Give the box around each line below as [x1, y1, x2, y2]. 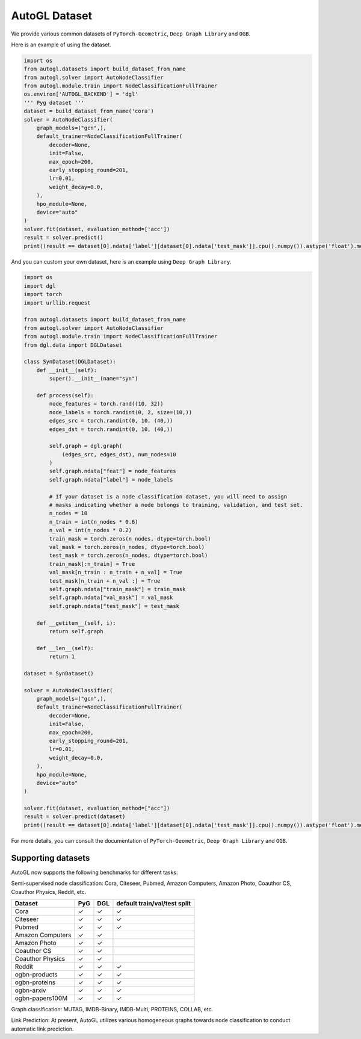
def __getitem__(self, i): [36, 619, 117, 626]
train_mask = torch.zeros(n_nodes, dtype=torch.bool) [49, 535, 211, 542]
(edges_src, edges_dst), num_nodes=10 [61, 451, 177, 457]
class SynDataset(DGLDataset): [23, 358, 117, 365]
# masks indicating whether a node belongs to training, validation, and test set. [49, 501, 303, 509]
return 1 [49, 653, 75, 660]
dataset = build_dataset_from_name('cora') [23, 108, 155, 114]
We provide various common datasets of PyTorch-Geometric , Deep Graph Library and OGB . [11, 30, 251, 37]
